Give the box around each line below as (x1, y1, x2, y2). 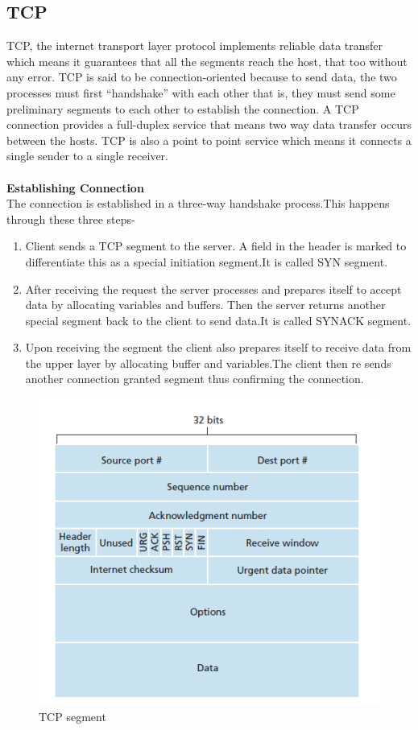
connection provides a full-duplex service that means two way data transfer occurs (6, 116, 412, 133)
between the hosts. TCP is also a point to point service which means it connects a (6, 131, 412, 148)
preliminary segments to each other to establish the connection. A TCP (6, 100, 359, 117)
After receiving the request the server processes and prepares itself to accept (25, 280, 402, 297)
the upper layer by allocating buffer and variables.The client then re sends (25, 354, 391, 371)
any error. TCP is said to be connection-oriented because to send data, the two (6, 68, 397, 85)
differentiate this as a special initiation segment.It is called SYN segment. (25, 253, 388, 270)
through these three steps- (6, 210, 135, 227)
